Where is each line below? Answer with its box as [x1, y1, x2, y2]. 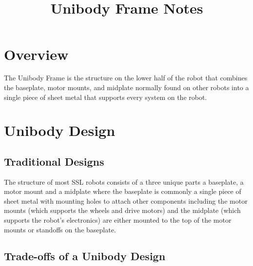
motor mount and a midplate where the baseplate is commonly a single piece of [4, 186, 241, 196]
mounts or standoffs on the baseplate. [4, 224, 116, 234]
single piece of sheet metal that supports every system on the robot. [4, 92, 207, 102]
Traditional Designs [4, 153, 104, 169]
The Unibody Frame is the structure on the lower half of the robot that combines [4, 73, 248, 83]
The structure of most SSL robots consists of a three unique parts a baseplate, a [4, 176, 244, 187]
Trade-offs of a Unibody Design [4, 248, 166, 263]
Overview [4, 44, 69, 64]
